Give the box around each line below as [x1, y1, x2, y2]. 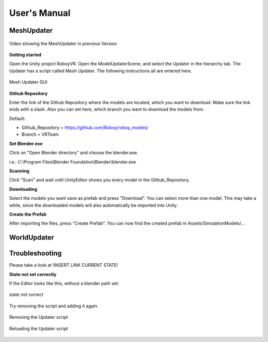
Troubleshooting [9, 249, 62, 258]
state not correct [9, 291, 44, 297]
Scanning [9, 168, 30, 174]
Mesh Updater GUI [9, 79, 48, 85]
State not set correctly [9, 271, 57, 277]
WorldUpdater [9, 233, 55, 242]
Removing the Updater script [9, 314, 68, 320]
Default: [9, 115, 26, 121]
